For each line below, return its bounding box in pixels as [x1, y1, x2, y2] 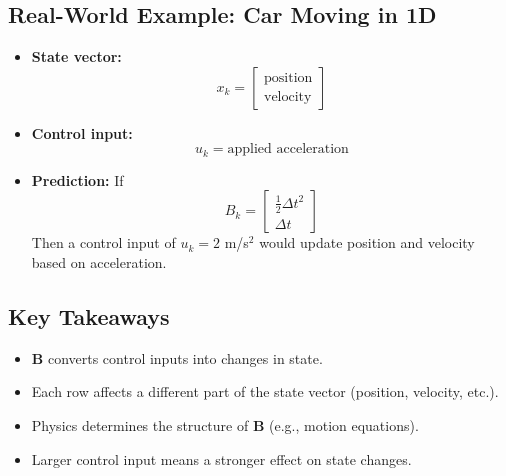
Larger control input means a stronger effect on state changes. [31, 448, 412, 469]
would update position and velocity [259, 232, 475, 253]
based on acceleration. [31, 252, 167, 273]
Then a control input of [31, 232, 176, 253]
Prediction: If [31, 169, 124, 190]
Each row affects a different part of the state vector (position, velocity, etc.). [31, 381, 499, 402]
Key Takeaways [8, 301, 170, 332]
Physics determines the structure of [31, 415, 249, 436]
